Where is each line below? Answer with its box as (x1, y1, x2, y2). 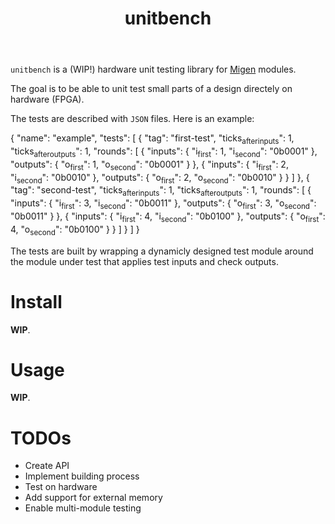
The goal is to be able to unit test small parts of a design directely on (10, 83, 293, 95)
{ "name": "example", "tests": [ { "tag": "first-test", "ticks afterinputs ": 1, (10, 132, 295, 146)
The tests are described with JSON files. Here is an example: (10, 113, 255, 125)
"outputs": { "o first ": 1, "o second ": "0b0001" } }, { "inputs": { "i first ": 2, (10, 158, 289, 172)
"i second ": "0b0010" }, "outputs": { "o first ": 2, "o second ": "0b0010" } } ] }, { (10, 171, 310, 186)
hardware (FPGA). (10, 93, 85, 106)
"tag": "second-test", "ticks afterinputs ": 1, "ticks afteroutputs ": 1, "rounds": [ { (10, 184, 312, 199)
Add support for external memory (24, 492, 163, 504)
